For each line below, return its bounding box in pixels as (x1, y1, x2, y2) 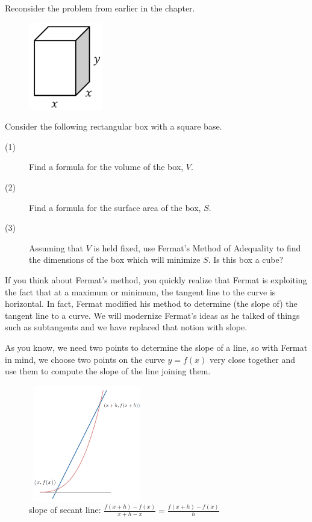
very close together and (209, 353, 296, 365)
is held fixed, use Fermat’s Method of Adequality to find (93, 241, 301, 254)
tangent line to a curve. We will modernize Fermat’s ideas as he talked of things (5, 309, 300, 321)
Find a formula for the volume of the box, (29, 160, 184, 173)
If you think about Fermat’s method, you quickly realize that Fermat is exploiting (5, 273, 307, 286)
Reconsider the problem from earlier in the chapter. (5, 2, 195, 14)
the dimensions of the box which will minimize (29, 253, 201, 266)
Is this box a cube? (213, 253, 284, 266)
